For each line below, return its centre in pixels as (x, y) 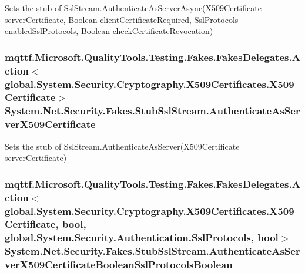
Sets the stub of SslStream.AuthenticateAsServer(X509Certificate (122, 146)
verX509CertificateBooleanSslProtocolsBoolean (119, 264)
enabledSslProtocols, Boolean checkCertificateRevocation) (109, 31)
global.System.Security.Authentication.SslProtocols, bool (142, 237)
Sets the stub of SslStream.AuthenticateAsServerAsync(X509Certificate (133, 8)
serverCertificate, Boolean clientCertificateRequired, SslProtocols (122, 19)
